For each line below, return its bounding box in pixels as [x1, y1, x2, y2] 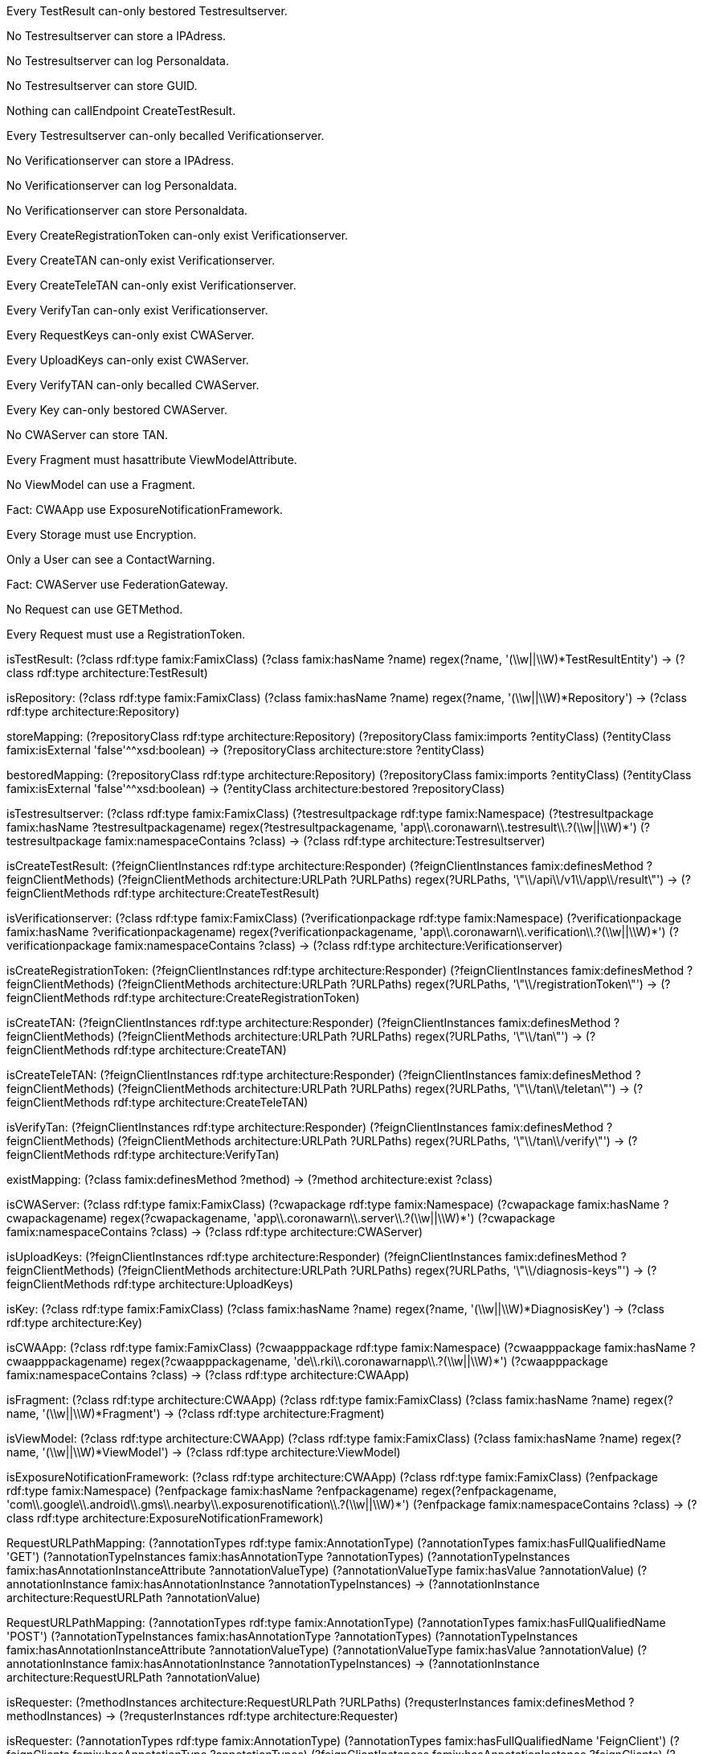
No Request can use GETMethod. [6, 602, 183, 616]
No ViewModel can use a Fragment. [6, 478, 196, 491]
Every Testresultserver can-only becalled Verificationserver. [6, 129, 325, 142]
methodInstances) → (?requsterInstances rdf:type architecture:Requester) [6, 1709, 399, 1723]
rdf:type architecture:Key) [6, 1316, 143, 1329]
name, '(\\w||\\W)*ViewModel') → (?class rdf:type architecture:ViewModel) [6, 1445, 401, 1459]
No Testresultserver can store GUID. [6, 79, 198, 92]
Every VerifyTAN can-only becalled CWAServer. [6, 378, 260, 392]
